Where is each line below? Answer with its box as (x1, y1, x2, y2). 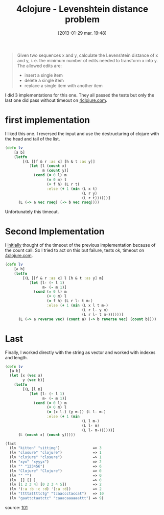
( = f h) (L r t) (47, 182, 80, 187)
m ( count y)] (42, 168, 69, 173)
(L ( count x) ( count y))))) (18, 432, 76, 437)
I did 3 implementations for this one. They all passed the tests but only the (5, 92, 155, 98)
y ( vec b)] (23, 378, 45, 383)
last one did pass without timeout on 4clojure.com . (5, 97, 108, 103)
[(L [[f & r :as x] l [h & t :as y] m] (23, 276, 104, 281)
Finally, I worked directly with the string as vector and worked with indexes (5, 349, 156, 355)
